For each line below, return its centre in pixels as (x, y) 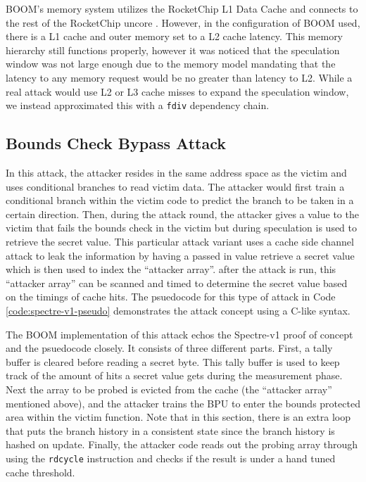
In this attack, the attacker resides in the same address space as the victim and (176, 173)
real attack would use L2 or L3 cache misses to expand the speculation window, (177, 91)
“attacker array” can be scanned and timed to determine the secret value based (177, 283)
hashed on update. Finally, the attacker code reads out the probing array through (182, 444)
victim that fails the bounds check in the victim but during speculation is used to (181, 228)
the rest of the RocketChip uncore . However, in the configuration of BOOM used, (183, 22)
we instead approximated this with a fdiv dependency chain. (138, 105)
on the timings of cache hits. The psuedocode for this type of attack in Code (171, 297)
